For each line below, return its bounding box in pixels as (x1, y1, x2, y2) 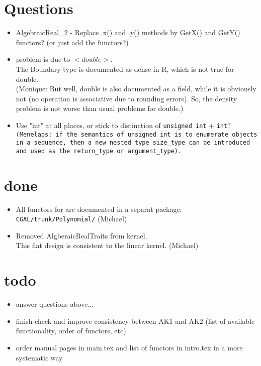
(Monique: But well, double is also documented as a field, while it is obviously (16, 83, 256, 94)
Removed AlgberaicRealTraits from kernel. (16, 230, 147, 240)
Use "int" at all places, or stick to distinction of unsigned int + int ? (16, 119, 231, 130)
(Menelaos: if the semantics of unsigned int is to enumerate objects (16, 131, 257, 138)
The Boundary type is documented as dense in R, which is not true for (16, 63, 234, 74)
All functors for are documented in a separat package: (16, 203, 182, 214)
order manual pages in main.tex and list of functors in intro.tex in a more (16, 342, 243, 352)
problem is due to (16, 54, 70, 64)
